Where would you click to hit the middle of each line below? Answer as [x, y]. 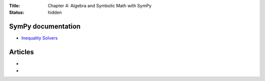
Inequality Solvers [40, 38]
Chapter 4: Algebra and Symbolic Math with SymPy [100, 6]
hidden [55, 13]
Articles [22, 52]
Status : [17, 13]
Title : [15, 6]
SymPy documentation [45, 27]
